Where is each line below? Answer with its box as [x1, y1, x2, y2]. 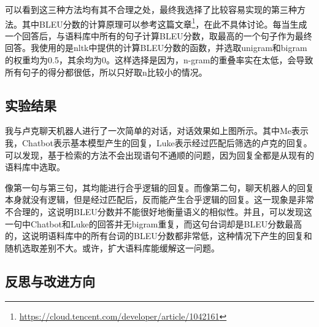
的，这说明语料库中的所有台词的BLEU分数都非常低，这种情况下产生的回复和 [5, 229, 312, 242]
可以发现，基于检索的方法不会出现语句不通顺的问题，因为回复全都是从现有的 [5, 148, 314, 161]
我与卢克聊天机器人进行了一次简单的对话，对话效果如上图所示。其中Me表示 [5, 124, 309, 137]
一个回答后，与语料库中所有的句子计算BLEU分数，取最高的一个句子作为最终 [5, 29, 312, 42]
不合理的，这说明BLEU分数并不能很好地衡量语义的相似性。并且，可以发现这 [5, 205, 312, 218]
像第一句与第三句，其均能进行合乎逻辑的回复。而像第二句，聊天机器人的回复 [5, 181, 314, 194]
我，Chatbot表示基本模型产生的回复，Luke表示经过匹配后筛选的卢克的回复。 [5, 136, 312, 149]
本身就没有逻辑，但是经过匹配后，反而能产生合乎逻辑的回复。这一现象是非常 [5, 193, 314, 206]
